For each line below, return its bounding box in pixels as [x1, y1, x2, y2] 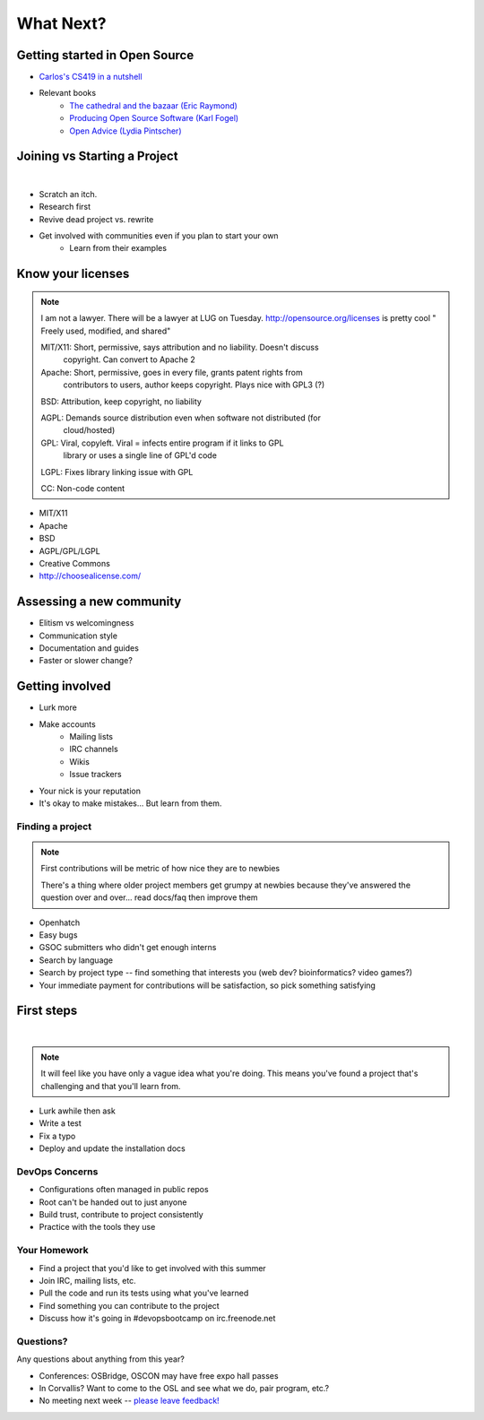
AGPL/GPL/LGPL [39, 545, 100, 556]
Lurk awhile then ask [39, 1105, 116, 1116]
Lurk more [39, 702, 78, 713]
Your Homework [16, 1244, 89, 1257]
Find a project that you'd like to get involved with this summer [39, 1262, 266, 1273]
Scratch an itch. [39, 188, 98, 199]
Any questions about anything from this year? [16, 1354, 186, 1364]
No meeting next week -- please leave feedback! [39, 1395, 220, 1407]
